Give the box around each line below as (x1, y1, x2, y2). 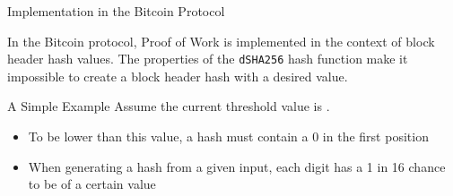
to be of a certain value (28, 175, 156, 193)
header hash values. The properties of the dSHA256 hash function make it (7, 49, 408, 68)
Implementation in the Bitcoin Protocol (7, 2, 225, 20)
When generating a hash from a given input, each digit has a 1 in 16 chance (28, 157, 446, 175)
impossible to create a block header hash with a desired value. (7, 66, 348, 85)
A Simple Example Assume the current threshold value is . (7, 97, 330, 115)
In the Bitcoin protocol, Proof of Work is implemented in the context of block (7, 31, 435, 50)
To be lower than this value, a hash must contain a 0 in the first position (28, 127, 429, 146)
